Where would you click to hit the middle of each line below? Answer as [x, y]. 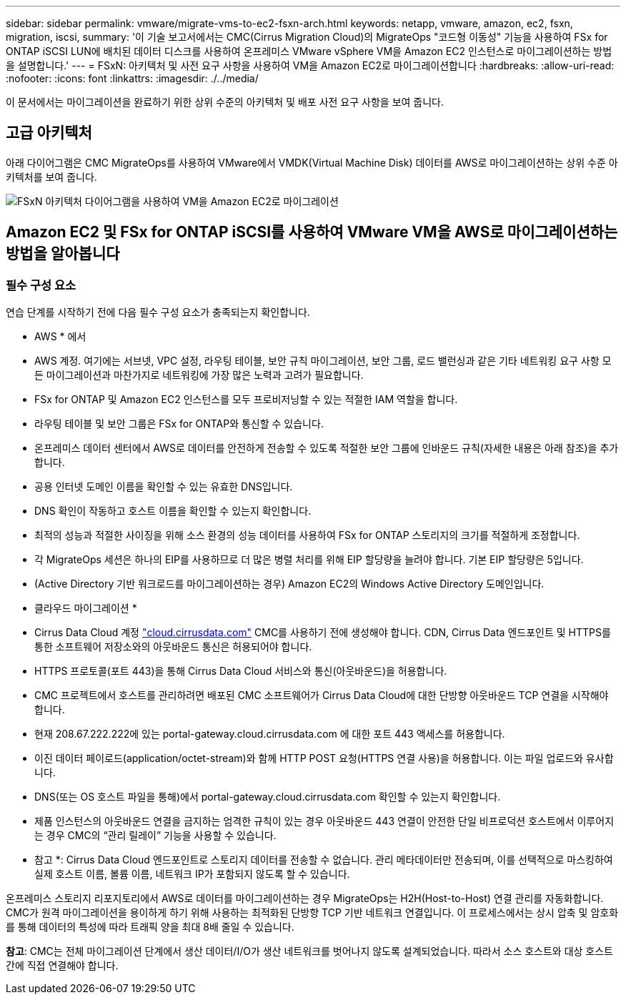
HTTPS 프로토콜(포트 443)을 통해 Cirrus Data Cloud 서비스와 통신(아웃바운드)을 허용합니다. [241, 671]
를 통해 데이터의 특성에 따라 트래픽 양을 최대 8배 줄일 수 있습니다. [150, 927]
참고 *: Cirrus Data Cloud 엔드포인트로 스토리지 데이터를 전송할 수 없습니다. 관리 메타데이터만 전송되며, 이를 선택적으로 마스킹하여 [324, 860]
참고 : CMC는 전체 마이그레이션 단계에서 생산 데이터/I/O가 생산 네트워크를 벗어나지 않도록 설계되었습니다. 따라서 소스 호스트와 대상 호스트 [310, 951]
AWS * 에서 [60, 337]
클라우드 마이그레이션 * [86, 608]
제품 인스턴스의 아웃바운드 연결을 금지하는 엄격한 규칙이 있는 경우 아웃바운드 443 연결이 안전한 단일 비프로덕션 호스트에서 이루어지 [324, 821]
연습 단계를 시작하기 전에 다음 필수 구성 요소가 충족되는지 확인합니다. [158, 312]
